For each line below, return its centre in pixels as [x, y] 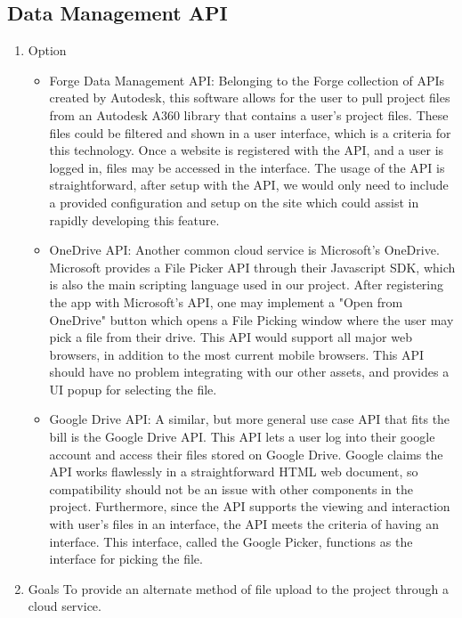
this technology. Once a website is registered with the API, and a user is [247, 150]
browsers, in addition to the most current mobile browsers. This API [237, 354]
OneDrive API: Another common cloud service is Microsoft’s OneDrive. [244, 250]
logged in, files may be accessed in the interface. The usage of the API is [247, 167]
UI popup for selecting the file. [133, 389]
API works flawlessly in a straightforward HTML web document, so [234, 472]
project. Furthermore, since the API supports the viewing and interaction [250, 506]
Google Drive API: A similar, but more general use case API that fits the [250, 419]
